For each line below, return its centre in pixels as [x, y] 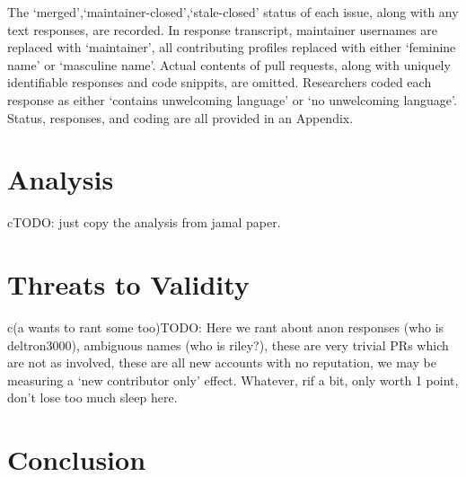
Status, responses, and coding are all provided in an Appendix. [180, 117]
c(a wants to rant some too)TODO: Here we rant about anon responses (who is [226, 327]
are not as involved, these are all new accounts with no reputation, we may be [222, 362]
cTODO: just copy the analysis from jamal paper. [144, 222]
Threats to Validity [128, 284]
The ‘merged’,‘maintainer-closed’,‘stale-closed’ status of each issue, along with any [233, 12]
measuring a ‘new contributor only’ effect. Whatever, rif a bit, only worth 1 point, [233, 380]
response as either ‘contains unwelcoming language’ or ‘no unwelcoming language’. [232, 99]
